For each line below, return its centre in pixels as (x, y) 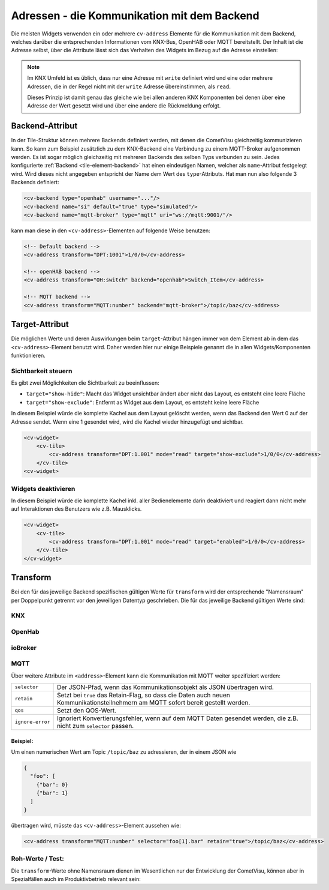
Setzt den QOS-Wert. (87, 710)
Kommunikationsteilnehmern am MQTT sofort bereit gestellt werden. (154, 702)
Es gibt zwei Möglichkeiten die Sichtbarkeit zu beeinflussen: (85, 383)
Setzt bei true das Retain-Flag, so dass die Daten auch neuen (144, 695)
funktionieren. (28, 355)
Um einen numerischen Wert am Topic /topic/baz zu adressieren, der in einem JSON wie (124, 752)
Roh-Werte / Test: (37, 859)
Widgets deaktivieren (43, 489)
